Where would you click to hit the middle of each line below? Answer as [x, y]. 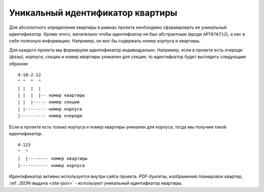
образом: [19, 64]
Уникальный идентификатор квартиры [93, 13]
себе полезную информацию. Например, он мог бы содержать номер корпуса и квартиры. [105, 41]
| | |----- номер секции [49, 102]
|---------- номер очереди [50, 116]
